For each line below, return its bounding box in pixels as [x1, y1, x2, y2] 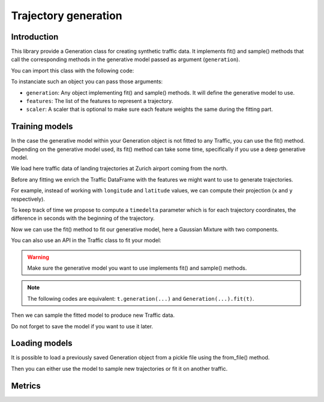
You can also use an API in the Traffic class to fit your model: [11, 237, 161, 244]
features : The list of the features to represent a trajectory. [26, 98, 173, 105]
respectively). [11, 195, 45, 202]
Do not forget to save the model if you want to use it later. [11, 322, 153, 330]
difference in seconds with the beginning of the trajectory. [11, 214, 155, 222]
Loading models [11, 338, 73, 349]
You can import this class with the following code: [11, 67, 134, 74]
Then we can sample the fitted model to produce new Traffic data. [11, 312, 175, 319]
